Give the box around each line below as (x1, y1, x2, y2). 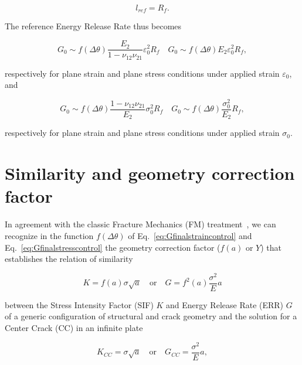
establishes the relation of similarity (5, 253, 133, 265)
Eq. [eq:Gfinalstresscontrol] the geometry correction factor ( (5, 241, 220, 253)
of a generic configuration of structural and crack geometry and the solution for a (5, 310, 297, 322)
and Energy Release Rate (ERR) (166, 298, 284, 311)
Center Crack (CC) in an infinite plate (5, 322, 143, 334)
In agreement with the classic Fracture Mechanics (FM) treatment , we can (5, 218, 276, 230)
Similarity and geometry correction (5, 161, 295, 185)
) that (260, 241, 282, 253)
